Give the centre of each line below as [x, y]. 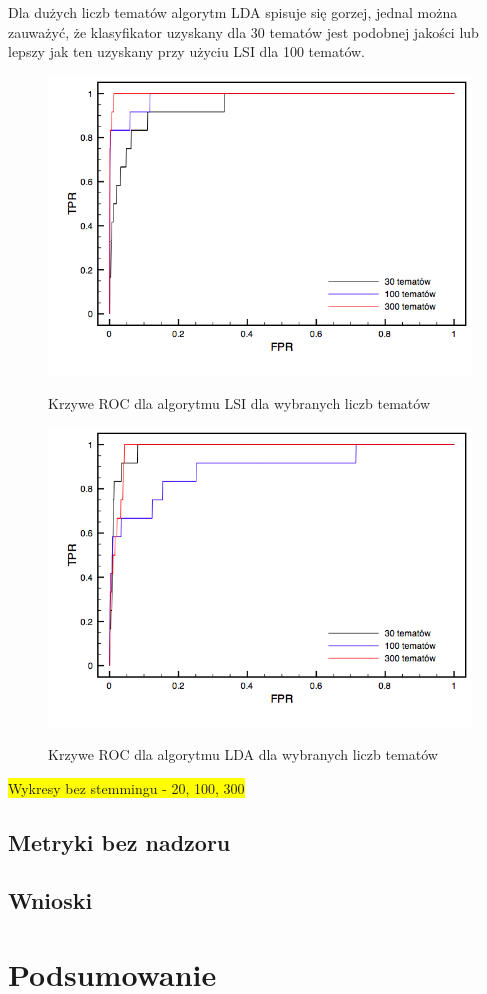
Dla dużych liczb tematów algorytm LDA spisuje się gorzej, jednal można [233, 12]
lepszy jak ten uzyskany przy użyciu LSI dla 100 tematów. [186, 51]
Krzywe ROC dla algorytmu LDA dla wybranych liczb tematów [243, 754]
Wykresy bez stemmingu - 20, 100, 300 [126, 787]
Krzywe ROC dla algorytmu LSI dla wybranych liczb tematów [239, 402]
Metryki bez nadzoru [119, 841]
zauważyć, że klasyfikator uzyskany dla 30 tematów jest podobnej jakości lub [243, 31]
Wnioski [50, 900]
